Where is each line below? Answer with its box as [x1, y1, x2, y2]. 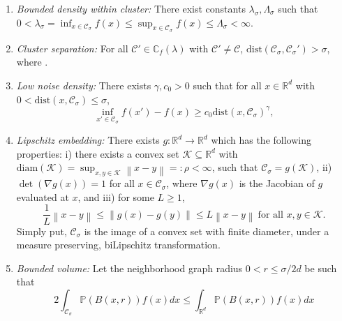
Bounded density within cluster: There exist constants [16, 1, 246, 15]
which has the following [211, 133, 311, 147]
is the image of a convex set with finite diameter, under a [84, 223, 329, 238]
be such [304, 260, 337, 275]
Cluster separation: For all [16, 40, 128, 55]
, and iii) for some [77, 189, 154, 204]
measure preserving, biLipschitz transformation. [16, 237, 221, 252]
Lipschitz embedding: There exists [16, 133, 160, 147]
